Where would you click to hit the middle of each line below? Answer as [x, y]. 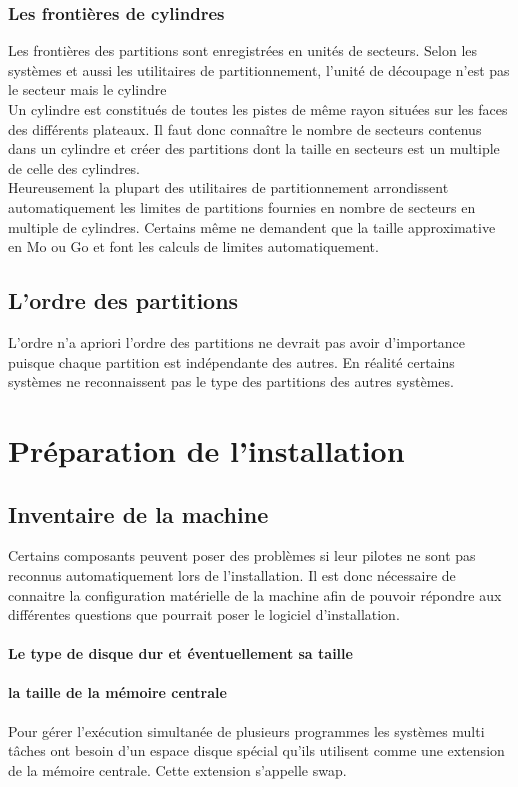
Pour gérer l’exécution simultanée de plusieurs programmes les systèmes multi [246, 730]
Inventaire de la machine [138, 513]
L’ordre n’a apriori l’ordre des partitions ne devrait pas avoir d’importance [237, 341]
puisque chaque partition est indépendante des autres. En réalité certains [231, 361]
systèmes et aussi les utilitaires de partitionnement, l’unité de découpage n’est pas [259, 69]
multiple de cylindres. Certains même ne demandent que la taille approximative [252, 226]
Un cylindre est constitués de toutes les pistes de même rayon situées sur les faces [258, 109]
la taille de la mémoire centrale [117, 692]
